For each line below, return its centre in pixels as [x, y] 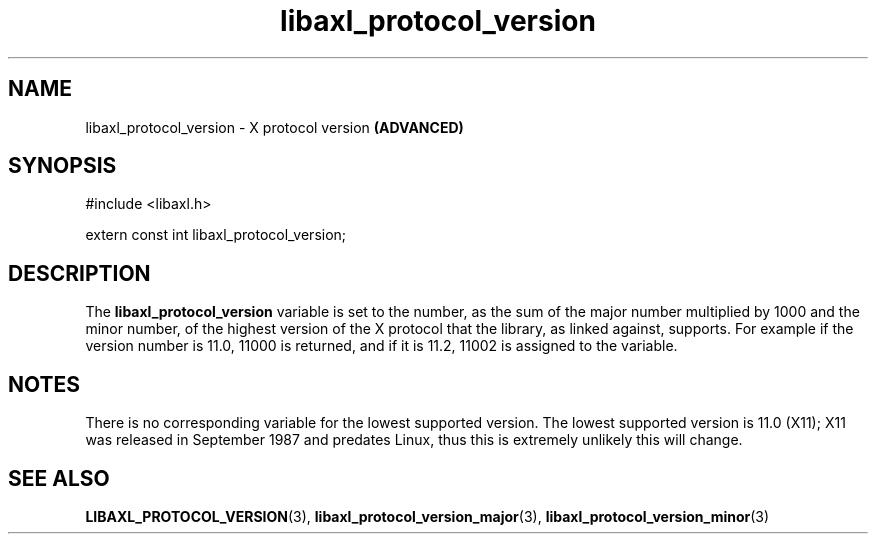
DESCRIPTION [79, 273]
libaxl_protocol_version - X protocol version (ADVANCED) [274, 127]
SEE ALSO [59, 478]
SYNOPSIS [62, 166]
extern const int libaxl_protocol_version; [216, 235]
